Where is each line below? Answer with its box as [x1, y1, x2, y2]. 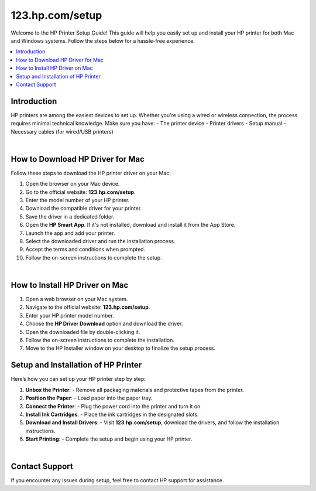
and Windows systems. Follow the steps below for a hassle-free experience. [11, 37, 195, 44]
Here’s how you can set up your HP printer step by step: [11, 376, 146, 383]
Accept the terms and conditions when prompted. [25, 246, 146, 253]
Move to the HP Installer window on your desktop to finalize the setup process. [25, 345, 216, 352]
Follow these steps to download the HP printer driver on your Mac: [11, 169, 171, 176]
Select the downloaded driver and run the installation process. [25, 238, 176, 244]
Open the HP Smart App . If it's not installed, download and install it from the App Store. [25, 221, 236, 229]
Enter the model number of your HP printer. [25, 197, 130, 204]
